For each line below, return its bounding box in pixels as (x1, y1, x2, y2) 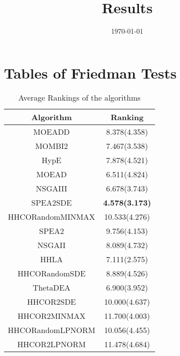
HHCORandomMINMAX (8, 210, 95, 222)
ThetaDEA (32, 281, 70, 293)
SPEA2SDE (31, 196, 72, 208)
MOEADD (33, 126, 70, 137)
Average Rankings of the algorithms (18, 91, 141, 103)
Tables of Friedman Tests (4, 63, 177, 83)
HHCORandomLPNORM (8, 324, 95, 335)
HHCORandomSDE (17, 267, 86, 279)
